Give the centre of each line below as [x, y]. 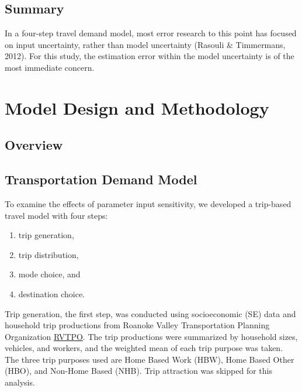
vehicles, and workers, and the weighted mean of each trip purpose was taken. [144, 348]
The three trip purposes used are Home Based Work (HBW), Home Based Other [150, 359]
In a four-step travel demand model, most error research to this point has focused [151, 33]
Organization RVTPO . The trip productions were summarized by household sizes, [151, 336]
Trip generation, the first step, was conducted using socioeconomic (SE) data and [150, 313]
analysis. [20, 382]
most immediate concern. [50, 67]
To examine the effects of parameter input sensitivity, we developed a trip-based [148, 203]
